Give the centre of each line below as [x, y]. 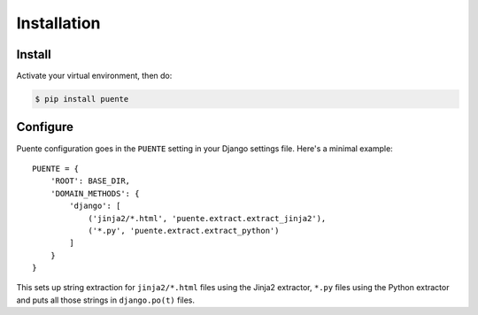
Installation [58, 23]
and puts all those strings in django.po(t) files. [105, 300]
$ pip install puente [82, 99]
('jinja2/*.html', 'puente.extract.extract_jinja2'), [207, 218]
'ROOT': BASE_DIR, [90, 181]
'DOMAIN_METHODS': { [95, 193]
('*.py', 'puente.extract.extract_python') [184, 230]
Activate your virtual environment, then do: [94, 76]
